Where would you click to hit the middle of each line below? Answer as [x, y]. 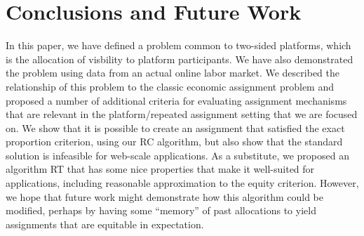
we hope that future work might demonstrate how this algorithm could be [164, 196]
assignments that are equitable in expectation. [105, 224]
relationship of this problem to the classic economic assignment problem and [170, 86]
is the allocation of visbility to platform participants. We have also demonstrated [180, 59]
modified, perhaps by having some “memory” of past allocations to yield [161, 210]
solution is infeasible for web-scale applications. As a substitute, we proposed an [177, 155]
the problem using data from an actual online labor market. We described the [173, 73]
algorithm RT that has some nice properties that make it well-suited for [160, 169]
